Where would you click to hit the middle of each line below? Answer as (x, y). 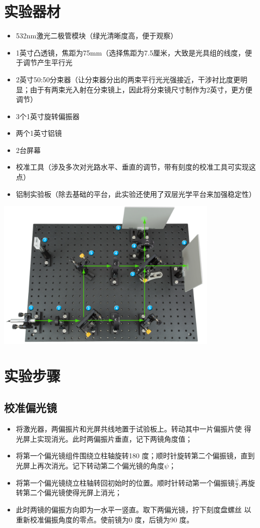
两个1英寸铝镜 (39, 133)
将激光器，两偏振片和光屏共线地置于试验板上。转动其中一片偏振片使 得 (134, 429)
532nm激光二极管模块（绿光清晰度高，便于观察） (97, 36)
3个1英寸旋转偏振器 (48, 116)
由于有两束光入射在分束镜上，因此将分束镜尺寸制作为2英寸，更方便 (141, 89)
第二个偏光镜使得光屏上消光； (72, 492)
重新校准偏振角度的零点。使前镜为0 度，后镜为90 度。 (105, 519)
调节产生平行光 (48, 62)
